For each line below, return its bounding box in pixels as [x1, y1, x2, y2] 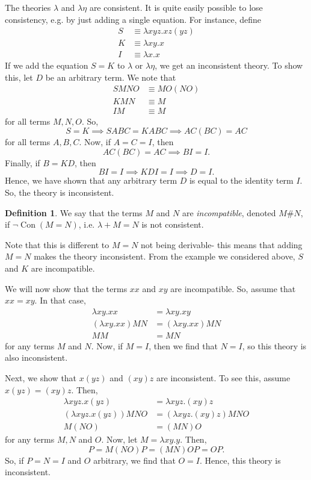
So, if [5, 454, 24, 466]
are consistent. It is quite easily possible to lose [89, 1, 263, 13]
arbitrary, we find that [93, 454, 176, 466]
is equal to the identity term [189, 174, 294, 187]
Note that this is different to [5, 238, 109, 251]
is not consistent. [141, 218, 204, 231]
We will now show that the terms [5, 282, 128, 295]
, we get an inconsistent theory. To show [155, 59, 303, 72]
